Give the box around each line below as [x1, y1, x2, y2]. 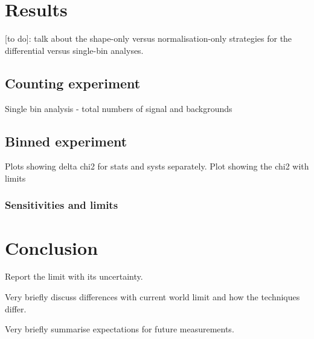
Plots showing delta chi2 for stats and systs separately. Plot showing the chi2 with [5, 160, 309, 173]
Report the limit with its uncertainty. [5, 270, 143, 283]
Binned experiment [5, 131, 127, 150]
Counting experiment [5, 73, 141, 92]
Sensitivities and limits [5, 197, 118, 212]
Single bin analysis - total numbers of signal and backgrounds [5, 102, 232, 114]
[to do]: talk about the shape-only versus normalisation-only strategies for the [5, 32, 292, 45]
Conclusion [5, 235, 98, 260]
